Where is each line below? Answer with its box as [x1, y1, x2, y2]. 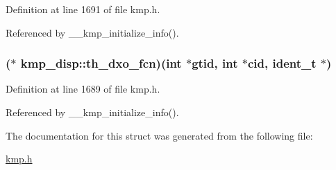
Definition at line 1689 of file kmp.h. [6, 82, 160, 96]
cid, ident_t [247, 55, 317, 72]
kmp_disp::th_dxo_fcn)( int [20, 55, 182, 72]
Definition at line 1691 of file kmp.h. [6, 2, 160, 16]
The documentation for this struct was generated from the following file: [6, 128, 313, 142]
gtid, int [192, 55, 238, 72]
